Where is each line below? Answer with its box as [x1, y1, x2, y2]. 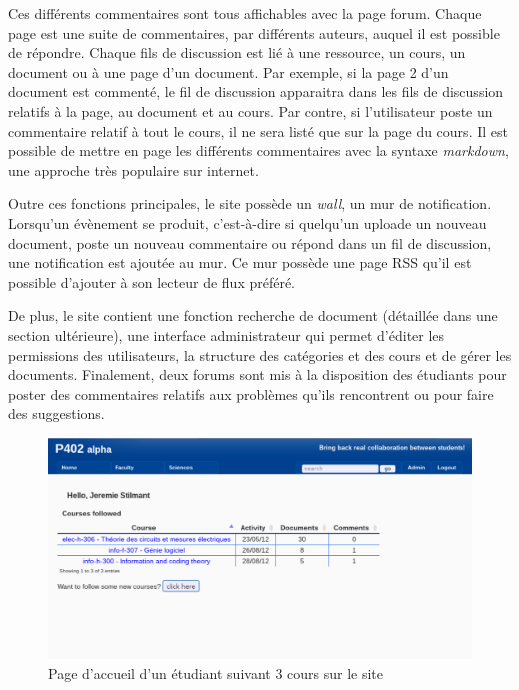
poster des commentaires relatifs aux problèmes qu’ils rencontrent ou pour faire [8, 383, 494, 404]
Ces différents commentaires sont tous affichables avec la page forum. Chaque [8, 3, 482, 23]
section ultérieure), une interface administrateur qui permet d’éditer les [8, 324, 445, 345]
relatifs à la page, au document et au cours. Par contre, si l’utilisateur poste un [8, 100, 493, 121]
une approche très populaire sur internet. [8, 159, 259, 180]
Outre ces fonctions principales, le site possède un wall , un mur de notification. [8, 193, 492, 214]
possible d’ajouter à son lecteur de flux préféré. [8, 271, 296, 292]
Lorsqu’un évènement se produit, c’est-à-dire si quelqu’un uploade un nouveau [8, 212, 487, 233]
